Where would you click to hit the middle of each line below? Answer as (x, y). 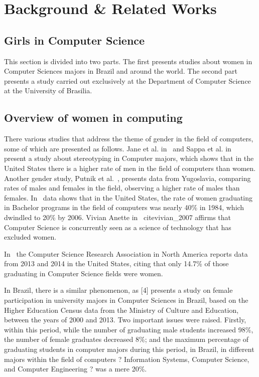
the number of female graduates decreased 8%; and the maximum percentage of (126, 339)
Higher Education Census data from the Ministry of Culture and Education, (121, 310)
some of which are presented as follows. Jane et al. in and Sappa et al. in (118, 148)
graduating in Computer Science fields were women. (84, 273)
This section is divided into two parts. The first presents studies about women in (128, 61)
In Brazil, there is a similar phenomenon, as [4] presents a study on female (118, 290)
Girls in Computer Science (75, 40)
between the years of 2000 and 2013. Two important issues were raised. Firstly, (125, 320)
